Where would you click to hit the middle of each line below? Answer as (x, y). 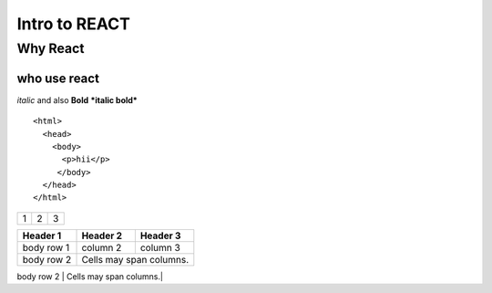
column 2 (102, 247)
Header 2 (102, 235)
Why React (51, 48)
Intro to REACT (74, 24)
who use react (58, 78)
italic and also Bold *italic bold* (77, 99)
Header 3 (160, 235)
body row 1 (46, 247)
